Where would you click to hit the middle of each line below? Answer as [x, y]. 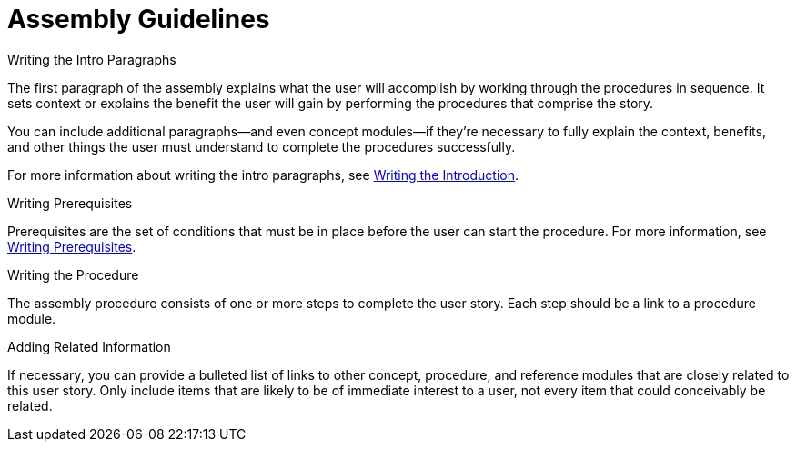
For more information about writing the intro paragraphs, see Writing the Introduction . [263, 175]
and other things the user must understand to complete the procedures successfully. [262, 146]
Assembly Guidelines [139, 19]
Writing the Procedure [73, 274]
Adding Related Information [89, 346]
